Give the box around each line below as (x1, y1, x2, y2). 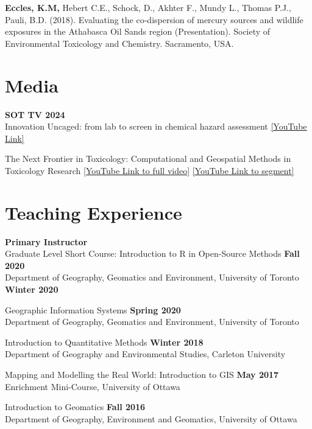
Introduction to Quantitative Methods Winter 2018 (5, 335, 204, 348)
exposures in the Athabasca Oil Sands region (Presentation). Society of (5, 25, 271, 38)
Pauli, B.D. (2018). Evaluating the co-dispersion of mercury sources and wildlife (5, 13, 303, 26)
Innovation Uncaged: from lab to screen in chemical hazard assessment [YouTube (5, 120, 307, 133)
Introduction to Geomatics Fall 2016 (5, 400, 146, 413)
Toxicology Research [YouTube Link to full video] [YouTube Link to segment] (5, 164, 294, 176)
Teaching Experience (5, 200, 182, 225)
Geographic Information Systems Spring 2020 (5, 303, 181, 316)
